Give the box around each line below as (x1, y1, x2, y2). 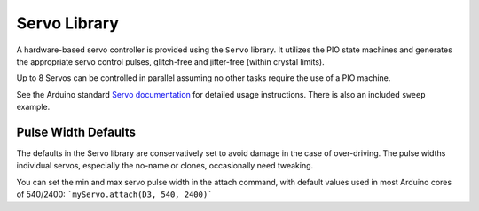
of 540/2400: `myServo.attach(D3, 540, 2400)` (16, 189, 213, 199)
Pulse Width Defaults (16, 124, 137, 139)
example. (16, 102, 51, 113)
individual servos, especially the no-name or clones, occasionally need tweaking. (16, 160, 314, 171)
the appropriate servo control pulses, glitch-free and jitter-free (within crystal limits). (16, 56, 325, 66)
